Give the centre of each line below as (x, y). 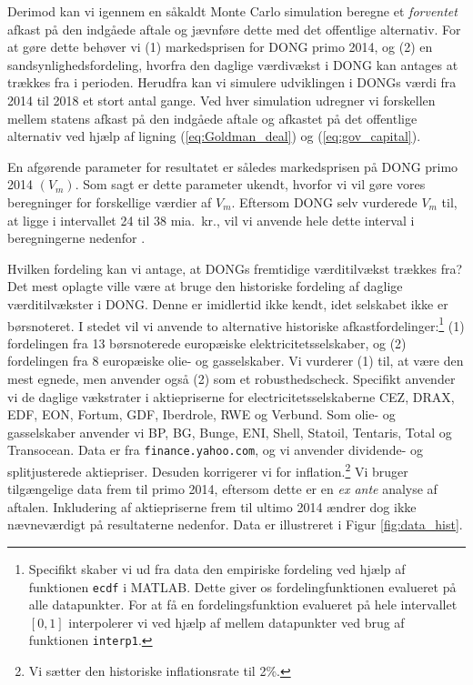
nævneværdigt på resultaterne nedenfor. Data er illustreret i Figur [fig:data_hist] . (235, 524)
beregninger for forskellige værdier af (110, 201)
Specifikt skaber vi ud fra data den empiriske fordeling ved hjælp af (217, 569)
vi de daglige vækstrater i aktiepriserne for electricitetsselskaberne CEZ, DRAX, (231, 396)
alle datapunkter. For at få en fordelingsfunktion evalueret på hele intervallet (243, 604)
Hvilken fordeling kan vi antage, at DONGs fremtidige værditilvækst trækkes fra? (235, 268)
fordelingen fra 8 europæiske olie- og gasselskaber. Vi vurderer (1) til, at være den (236, 361)
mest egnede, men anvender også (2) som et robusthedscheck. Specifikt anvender (231, 378)
